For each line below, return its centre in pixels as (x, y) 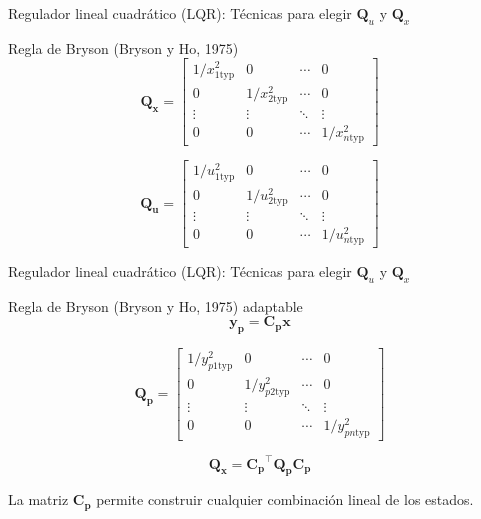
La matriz (38, 499)
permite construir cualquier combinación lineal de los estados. (285, 499)
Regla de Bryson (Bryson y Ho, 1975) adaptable (155, 305)
